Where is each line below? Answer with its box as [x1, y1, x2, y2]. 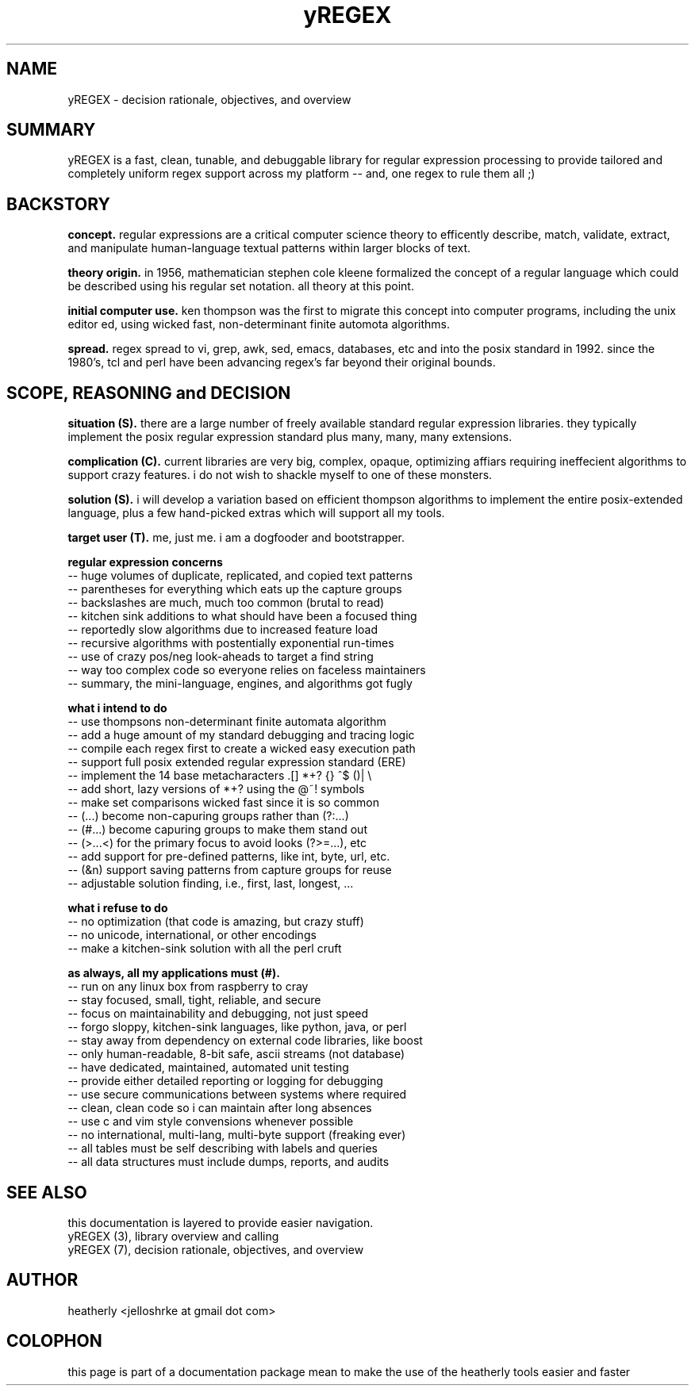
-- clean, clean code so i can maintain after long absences [67, 1101, 372, 1115]
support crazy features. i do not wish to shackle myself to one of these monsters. [67, 468, 493, 482]
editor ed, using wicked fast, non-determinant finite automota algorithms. [67, 317, 450, 332]
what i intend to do [67, 701, 167, 715]
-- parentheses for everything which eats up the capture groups [67, 582, 402, 596]
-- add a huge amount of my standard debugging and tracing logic [67, 728, 415, 742]
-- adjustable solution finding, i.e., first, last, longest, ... [67, 876, 354, 891]
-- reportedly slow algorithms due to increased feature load [67, 623, 378, 637]
